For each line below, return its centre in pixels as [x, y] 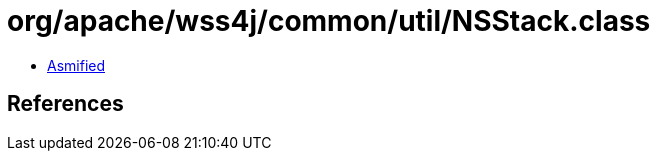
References [65, 104]
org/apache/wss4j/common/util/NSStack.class [329, 21]
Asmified [76, 65]
